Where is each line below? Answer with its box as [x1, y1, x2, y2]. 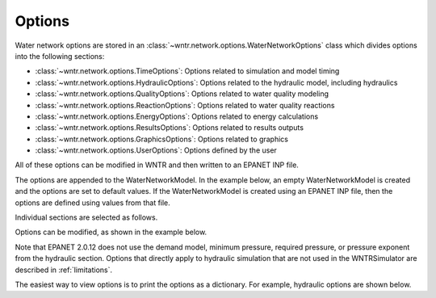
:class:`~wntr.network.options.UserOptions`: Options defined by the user [35, 145, 278, 155]
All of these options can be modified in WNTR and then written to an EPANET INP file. [15, 160, 299, 170]
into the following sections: [15, 51, 105, 61]
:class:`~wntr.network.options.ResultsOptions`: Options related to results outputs [35, 123, 304, 132]
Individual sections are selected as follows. [15, 212, 158, 222]
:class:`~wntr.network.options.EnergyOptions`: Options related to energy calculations [35, 111, 319, 121]
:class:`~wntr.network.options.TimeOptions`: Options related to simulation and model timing [35, 66, 340, 76]
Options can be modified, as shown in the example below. [15, 227, 208, 237]
